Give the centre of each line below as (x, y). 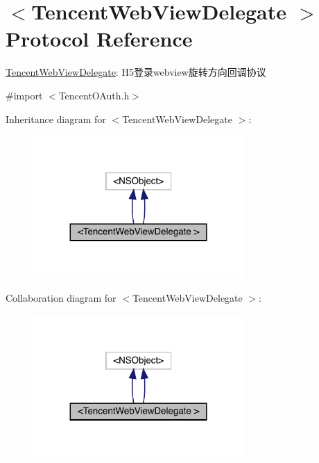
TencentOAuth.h (94, 95)
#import (24, 95)
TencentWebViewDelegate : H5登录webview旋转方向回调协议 (136, 72)
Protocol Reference (99, 39)
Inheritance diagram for (56, 119)
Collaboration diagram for (61, 298)
